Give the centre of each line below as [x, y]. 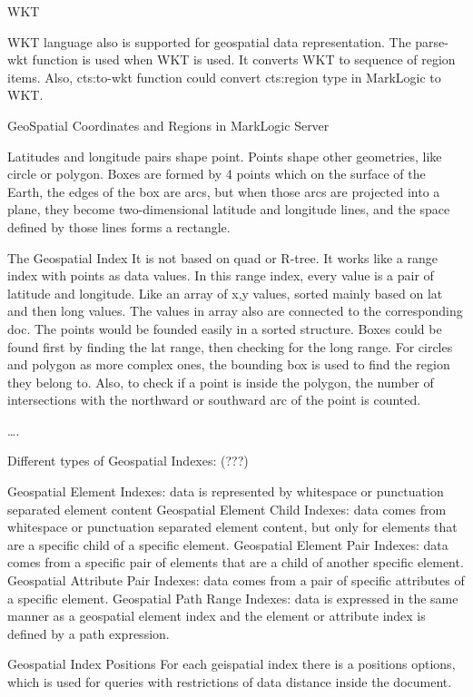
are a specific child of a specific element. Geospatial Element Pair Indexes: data [228, 544]
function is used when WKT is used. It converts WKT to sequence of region [244, 59]
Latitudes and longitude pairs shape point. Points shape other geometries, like [225, 156]
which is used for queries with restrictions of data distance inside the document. [230, 682]
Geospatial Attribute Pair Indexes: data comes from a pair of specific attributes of [236, 580]
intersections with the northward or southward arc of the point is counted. [214, 400]
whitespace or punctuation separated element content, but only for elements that [232, 527]
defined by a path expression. [89, 633]
